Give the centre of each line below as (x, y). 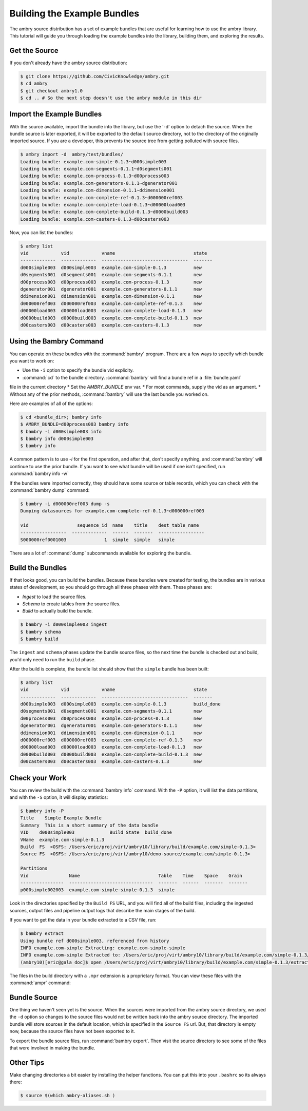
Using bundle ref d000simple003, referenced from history (95, 941)
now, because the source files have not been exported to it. (72, 1031)
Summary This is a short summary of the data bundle (89, 825)
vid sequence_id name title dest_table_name (110, 525)
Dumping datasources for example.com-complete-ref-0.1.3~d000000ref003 (112, 511)
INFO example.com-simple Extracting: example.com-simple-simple (103, 948)
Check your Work (38, 778)
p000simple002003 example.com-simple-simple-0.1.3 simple (98, 890)
